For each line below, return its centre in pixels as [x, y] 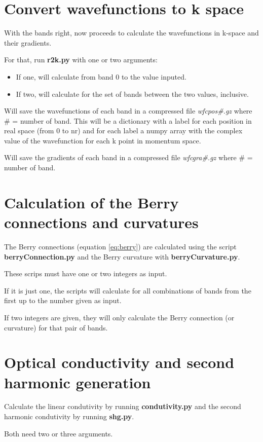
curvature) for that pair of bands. [56, 327]
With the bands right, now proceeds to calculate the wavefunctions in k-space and [131, 33]
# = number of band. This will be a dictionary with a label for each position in [128, 120]
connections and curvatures [101, 222]
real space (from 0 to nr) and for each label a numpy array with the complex [123, 131]
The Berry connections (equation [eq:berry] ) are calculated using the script [120, 246]
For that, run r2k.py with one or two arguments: [81, 60]
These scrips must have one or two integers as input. [86, 273]
